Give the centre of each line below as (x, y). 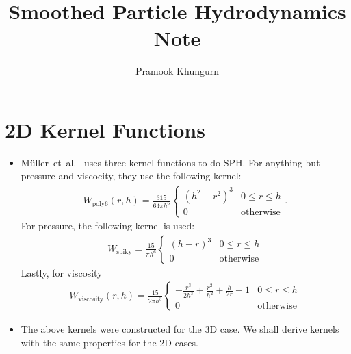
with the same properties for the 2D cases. (109, 342)
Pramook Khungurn (177, 71)
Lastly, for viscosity (62, 272)
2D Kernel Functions (105, 129)
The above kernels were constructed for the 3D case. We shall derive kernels (180, 329)
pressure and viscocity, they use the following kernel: (131, 176)
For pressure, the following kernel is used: (108, 226)
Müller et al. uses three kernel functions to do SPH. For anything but (170, 162)
